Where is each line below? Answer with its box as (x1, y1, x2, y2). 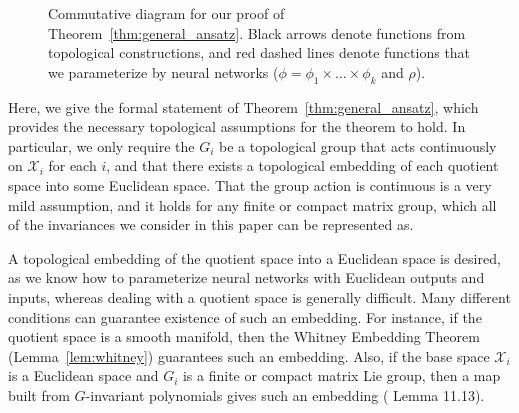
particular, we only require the (8, 135, 195, 156)
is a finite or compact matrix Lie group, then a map (182, 365, 501, 386)
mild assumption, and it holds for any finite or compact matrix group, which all (8, 194, 497, 215)
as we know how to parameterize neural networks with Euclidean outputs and (8, 267, 485, 288)
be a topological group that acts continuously (218, 135, 497, 156)
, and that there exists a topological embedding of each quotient (106, 155, 499, 176)
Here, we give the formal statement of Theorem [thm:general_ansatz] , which (8, 96, 479, 117)
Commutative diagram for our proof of (48, 3, 285, 23)
